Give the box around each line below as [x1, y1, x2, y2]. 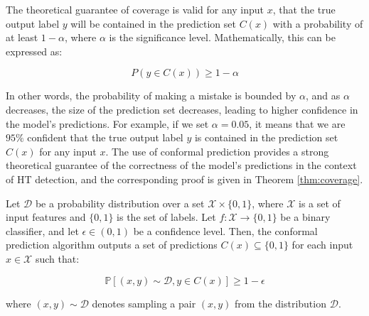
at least [6, 30, 38, 45]
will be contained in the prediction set [70, 16, 236, 31]
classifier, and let [6, 223, 79, 238]
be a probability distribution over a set [35, 195, 205, 210]
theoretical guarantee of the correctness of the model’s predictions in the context [6, 158, 357, 173]
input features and [6, 209, 86, 224]
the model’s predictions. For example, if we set [6, 116, 209, 131]
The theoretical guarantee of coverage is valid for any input [6, 2, 264, 16]
